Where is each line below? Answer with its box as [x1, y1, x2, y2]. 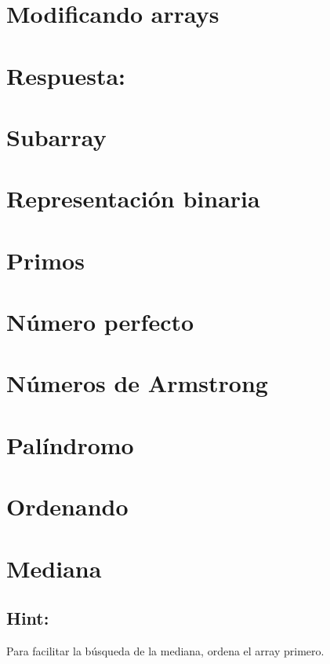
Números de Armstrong [6, 367, 268, 399]
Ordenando [6, 490, 129, 523]
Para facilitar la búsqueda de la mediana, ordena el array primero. [6, 642, 325, 658]
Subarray [6, 120, 107, 152]
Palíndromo [6, 428, 134, 460]
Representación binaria [6, 182, 260, 215]
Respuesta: [6, 59, 125, 91]
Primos [6, 244, 85, 276]
